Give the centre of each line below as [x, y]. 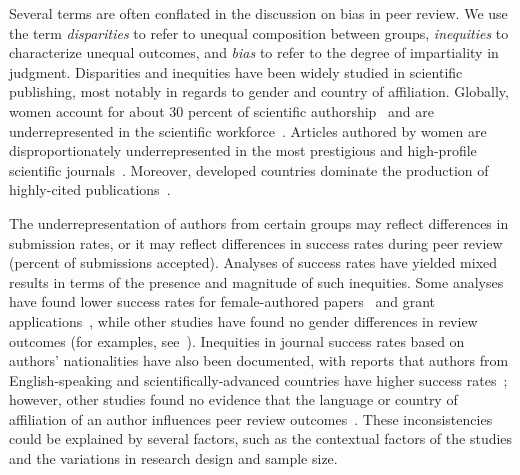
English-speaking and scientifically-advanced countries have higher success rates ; [258, 379]
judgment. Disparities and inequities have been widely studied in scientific [236, 71]
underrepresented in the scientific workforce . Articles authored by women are [248, 130]
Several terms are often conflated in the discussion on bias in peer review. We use [258, 13]
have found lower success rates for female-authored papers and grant [222, 301]
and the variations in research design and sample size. [173, 458]
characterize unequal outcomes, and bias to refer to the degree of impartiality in [254, 52]
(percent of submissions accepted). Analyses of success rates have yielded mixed [253, 262]
